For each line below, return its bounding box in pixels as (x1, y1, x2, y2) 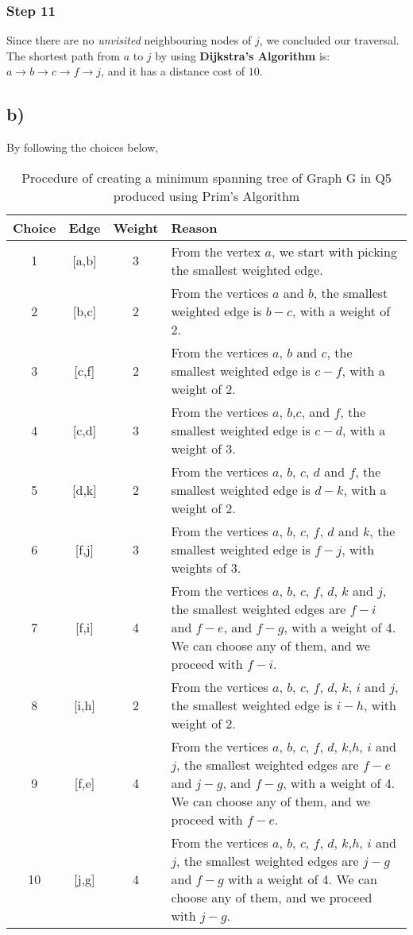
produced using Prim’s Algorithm (113, 186, 300, 205)
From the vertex (171, 241, 261, 261)
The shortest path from (6, 47, 120, 64)
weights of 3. (171, 558, 241, 577)
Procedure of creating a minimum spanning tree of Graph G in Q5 (21, 168, 392, 187)
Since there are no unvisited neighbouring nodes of (6, 32, 252, 48)
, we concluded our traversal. (259, 32, 399, 48)
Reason (171, 218, 218, 237)
